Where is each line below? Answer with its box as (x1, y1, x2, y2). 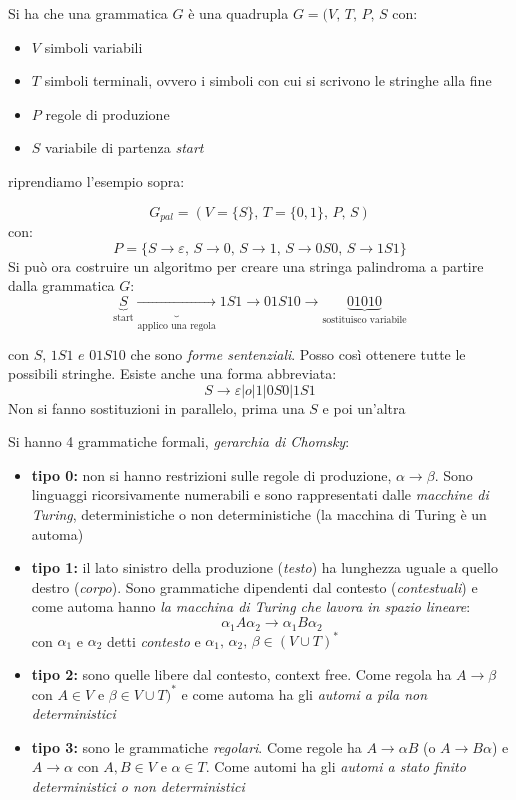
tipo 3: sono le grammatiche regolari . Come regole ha (31, 736, 362, 757)
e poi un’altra (322, 397, 406, 418)
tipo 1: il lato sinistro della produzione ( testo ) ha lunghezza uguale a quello (31, 557, 498, 578)
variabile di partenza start (45, 137, 204, 158)
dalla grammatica (8, 275, 115, 296)
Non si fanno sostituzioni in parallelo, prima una (8, 397, 305, 418)
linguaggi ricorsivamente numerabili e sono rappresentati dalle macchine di (31, 484, 489, 505)
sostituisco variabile (322, 314, 407, 325)
